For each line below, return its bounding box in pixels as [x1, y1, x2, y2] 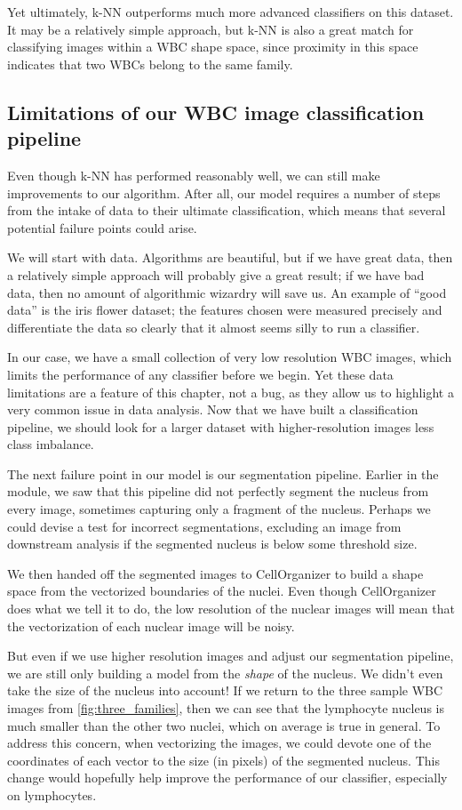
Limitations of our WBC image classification [7, 98, 425, 125]
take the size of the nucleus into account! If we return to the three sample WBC [7, 681, 443, 700]
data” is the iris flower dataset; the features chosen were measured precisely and [7, 301, 442, 319]
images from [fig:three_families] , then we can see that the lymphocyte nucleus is [7, 699, 444, 717]
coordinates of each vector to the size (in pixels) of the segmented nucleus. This [7, 750, 440, 769]
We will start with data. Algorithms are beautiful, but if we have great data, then [7, 248, 453, 267]
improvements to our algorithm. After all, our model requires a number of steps [7, 183, 441, 202]
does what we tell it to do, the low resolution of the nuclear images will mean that [7, 599, 455, 618]
